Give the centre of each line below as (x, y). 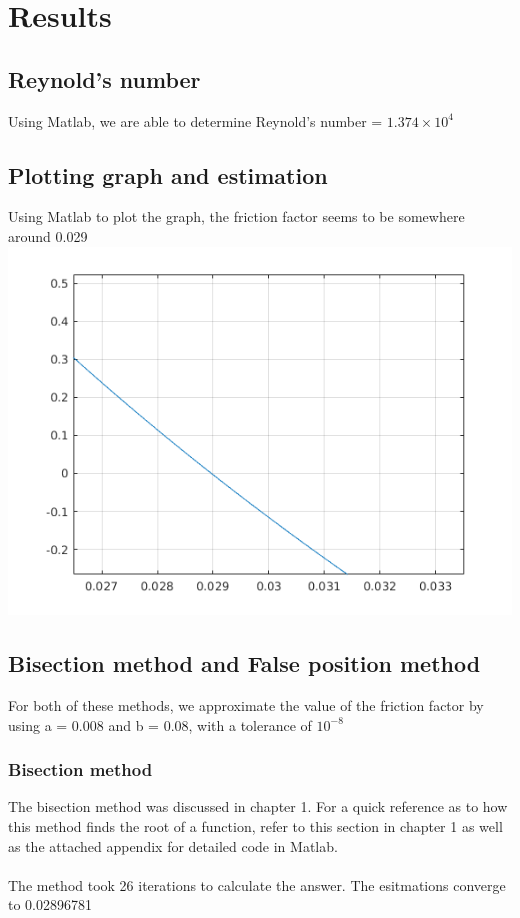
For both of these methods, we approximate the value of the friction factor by (246, 705)
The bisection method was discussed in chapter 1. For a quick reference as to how (258, 806)
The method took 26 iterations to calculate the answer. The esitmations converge (257, 884)
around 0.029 (48, 235)
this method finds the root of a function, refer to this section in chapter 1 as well (255, 826)
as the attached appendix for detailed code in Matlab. (173, 845)
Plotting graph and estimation (168, 174)
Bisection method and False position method (244, 663)
